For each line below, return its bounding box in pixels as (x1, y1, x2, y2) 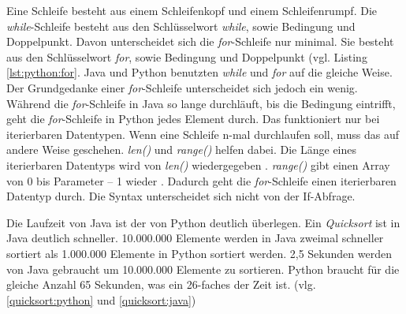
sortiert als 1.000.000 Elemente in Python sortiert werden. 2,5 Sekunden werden (6, 245, 392, 261)
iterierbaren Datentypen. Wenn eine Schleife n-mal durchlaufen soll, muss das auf (6, 125, 400, 142)
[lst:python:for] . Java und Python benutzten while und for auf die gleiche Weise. (6, 64, 393, 80)
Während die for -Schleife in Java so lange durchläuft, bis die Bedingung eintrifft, (6, 95, 396, 111)
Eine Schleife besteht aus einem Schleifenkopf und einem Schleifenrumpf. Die (6, 2, 377, 18)
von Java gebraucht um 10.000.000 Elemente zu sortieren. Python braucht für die (6, 260, 400, 277)
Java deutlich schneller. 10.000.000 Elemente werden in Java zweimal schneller (6, 230, 384, 246)
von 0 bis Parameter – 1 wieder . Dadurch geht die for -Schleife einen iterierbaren (6, 172, 397, 189)
